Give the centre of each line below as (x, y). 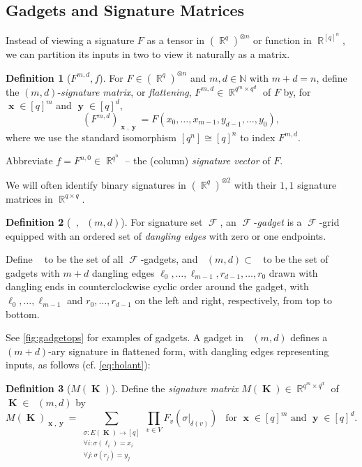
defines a (309, 337)
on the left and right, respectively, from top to (233, 300)
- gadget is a (278, 222)
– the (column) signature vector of (198, 160)
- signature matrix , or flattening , (125, 91)
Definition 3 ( (38, 388)
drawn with (293, 272)
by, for (297, 91)
